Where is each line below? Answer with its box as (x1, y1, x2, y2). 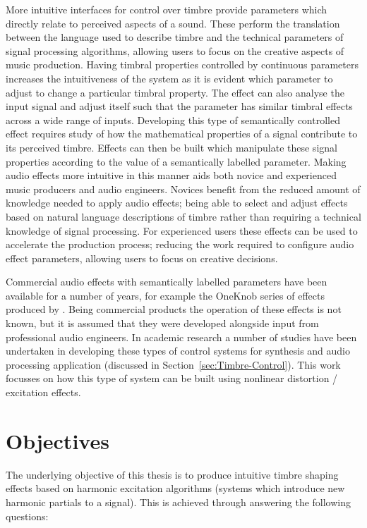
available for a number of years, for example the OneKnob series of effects (6, 288, 325, 302)
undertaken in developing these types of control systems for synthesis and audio (6, 343, 351, 358)
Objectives (6, 426, 109, 455)
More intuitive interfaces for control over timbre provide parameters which (6, 2, 327, 16)
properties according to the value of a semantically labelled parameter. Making (6, 154, 347, 168)
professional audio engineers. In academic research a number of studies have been (6, 329, 357, 344)
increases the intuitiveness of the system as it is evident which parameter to (6, 70, 333, 85)
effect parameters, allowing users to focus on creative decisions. (6, 250, 278, 265)
